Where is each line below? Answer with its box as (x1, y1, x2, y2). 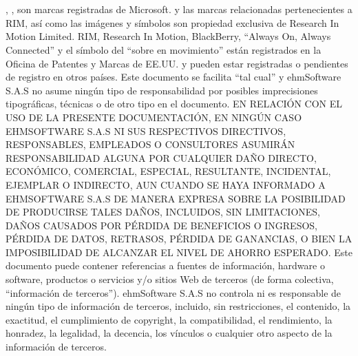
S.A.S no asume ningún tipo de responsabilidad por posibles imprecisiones (6, 83, 318, 97)
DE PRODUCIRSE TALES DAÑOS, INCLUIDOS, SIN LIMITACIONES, (6, 205, 320, 219)
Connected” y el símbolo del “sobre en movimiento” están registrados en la (6, 42, 322, 56)
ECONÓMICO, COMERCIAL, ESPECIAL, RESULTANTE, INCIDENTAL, (6, 164, 331, 178)
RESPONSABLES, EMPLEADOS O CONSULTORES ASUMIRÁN (6, 137, 295, 151)
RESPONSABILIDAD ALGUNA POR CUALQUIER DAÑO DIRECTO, (6, 150, 317, 165)
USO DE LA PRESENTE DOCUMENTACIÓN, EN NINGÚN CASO (6, 109, 302, 124)
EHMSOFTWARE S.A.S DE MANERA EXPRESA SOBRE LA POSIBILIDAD (6, 191, 346, 205)
